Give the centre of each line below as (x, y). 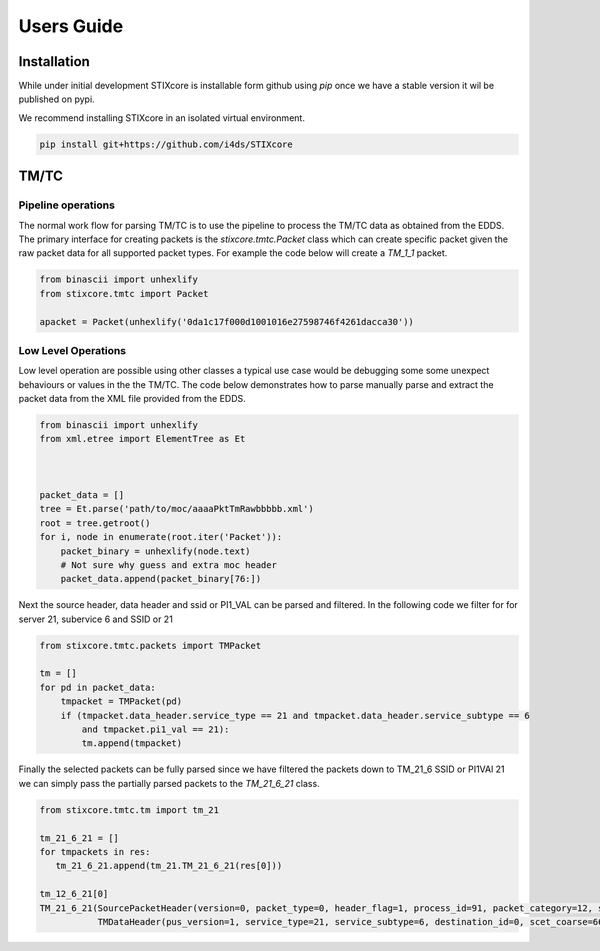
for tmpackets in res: (95, 851)
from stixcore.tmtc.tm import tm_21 (129, 809)
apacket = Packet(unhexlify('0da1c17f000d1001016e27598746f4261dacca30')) (227, 321)
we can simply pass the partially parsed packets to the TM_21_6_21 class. (169, 783)
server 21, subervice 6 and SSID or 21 (96, 619)
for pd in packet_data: (98, 687)
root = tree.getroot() (95, 523)
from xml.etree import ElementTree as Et (142, 439)
